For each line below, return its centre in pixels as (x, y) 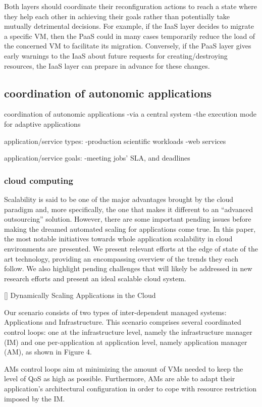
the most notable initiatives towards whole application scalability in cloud (118, 239)
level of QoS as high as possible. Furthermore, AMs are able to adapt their (120, 378)
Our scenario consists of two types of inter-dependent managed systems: (115, 312)
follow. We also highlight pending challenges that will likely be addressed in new (128, 268)
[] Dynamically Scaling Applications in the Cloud (80, 295)
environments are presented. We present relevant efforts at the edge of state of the (131, 248)
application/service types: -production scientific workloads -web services (115, 141)
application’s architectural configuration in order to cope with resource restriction (130, 389)
